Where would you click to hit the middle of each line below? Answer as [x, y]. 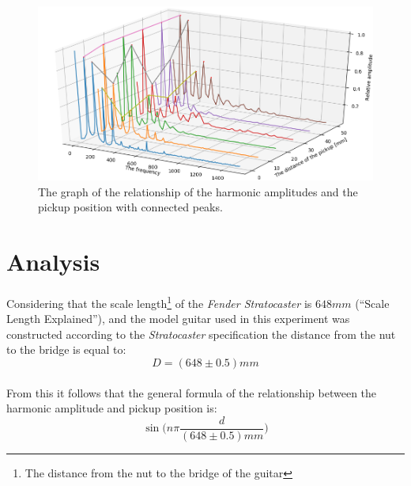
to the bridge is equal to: [66, 349]
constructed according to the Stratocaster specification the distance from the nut [201, 334]
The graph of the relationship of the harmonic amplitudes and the [198, 191]
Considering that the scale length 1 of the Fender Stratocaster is [159, 302]
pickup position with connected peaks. [130, 207]
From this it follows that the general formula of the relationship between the [192, 392]
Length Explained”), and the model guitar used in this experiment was [178, 319]
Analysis [53, 262]
